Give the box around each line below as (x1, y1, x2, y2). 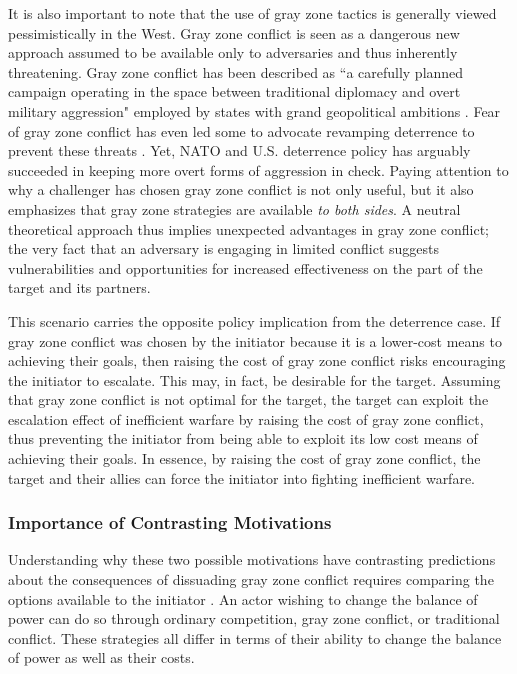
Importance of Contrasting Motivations (8, 510, 332, 535)
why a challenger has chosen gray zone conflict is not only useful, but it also (8, 179, 474, 200)
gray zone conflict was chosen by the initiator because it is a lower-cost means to (8, 330, 502, 351)
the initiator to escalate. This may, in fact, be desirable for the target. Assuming (8, 369, 501, 390)
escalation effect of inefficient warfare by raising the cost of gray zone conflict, (8, 408, 484, 429)
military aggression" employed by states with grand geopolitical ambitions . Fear (8, 100, 501, 121)
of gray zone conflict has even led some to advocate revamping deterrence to (8, 120, 475, 141)
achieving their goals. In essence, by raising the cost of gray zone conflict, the (8, 448, 481, 469)
